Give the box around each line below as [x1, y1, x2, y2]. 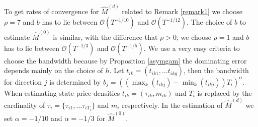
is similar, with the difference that [53, 31, 158, 42]
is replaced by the [197, 87, 252, 98]
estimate [4, 31, 30, 42]
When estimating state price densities [4, 87, 120, 98]
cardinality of [4, 99, 45, 110]
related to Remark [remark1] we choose [122, 6, 242, 16]
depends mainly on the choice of [4, 65, 103, 76]
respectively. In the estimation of [122, 99, 223, 110]
